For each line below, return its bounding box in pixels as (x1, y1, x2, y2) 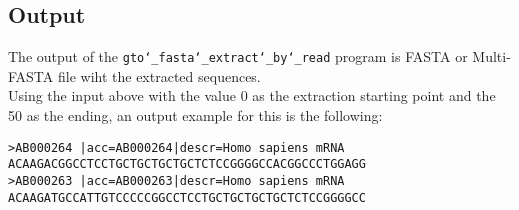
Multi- (472, 46, 511, 67)
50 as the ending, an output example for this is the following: (8, 105, 383, 126)
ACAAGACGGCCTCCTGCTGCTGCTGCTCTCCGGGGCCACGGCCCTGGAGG (8, 157, 366, 172)
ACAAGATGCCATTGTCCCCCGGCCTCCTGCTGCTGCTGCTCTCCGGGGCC (8, 190, 366, 205)
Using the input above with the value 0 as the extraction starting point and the (8, 85, 496, 106)
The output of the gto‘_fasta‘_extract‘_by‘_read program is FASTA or (8, 46, 468, 67)
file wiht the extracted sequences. (57, 65, 261, 86)
